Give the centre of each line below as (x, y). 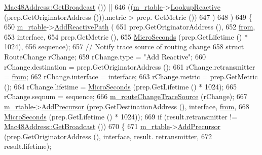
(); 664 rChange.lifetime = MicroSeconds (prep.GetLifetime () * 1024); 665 (121, 86)
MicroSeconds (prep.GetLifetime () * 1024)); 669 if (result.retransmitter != (121, 116)
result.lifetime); (28, 146)
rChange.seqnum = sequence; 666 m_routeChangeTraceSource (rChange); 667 (126, 96)
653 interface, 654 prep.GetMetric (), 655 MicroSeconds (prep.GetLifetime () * (126, 36)
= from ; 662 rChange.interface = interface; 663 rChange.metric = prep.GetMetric (131, 76)
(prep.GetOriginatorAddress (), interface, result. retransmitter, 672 (108, 136)
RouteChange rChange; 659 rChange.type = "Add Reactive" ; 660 (105, 56)
